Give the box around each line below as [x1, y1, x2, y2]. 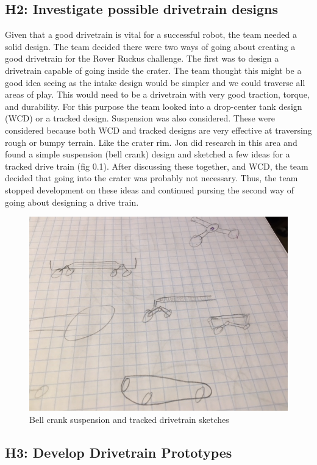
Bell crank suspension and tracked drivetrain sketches [29, 413, 229, 425]
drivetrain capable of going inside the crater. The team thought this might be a [5, 63, 302, 76]
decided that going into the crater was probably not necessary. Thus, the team [5, 171, 298, 184]
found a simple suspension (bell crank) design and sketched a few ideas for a [5, 148, 290, 160]
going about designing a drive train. [5, 195, 139, 208]
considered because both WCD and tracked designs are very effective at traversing [5, 123, 312, 136]
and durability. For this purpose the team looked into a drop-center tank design [5, 99, 302, 112]
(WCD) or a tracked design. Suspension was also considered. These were [5, 112, 276, 124]
